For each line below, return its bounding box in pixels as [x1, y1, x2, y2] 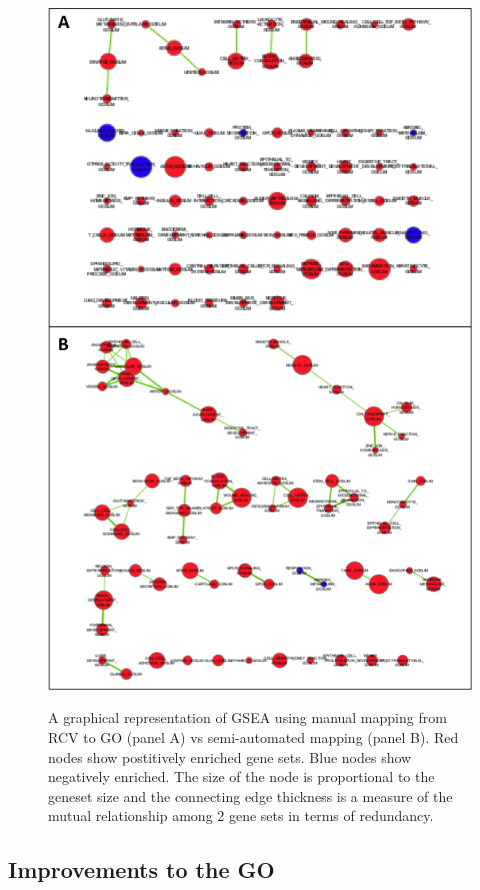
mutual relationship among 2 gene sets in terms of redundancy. [48, 805, 434, 826]
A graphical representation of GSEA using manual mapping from [48, 707, 447, 728]
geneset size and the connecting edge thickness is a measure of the [48, 785, 453, 806]
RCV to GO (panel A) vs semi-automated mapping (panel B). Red [48, 726, 459, 747]
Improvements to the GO [8, 854, 275, 885]
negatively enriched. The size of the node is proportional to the [48, 766, 435, 787]
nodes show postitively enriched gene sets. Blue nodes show [48, 746, 412, 767]
